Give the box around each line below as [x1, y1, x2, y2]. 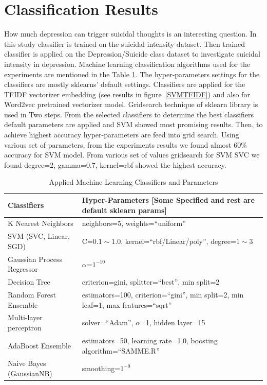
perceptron [8, 322, 42, 333]
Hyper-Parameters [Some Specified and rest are [82, 195, 255, 205]
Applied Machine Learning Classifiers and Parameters [49, 177, 218, 187]
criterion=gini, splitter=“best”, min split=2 [82, 276, 220, 287]
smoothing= [82, 363, 121, 374]
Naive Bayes [8, 358, 46, 369]
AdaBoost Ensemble [8, 340, 71, 351]
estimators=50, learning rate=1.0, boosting [82, 335, 218, 345]
